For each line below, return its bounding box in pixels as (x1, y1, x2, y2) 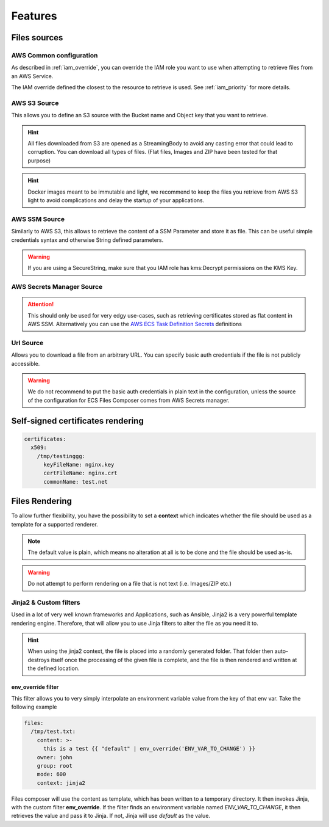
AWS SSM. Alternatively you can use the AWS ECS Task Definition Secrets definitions (27, 321, 242, 328)
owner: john (37, 754, 73, 760)
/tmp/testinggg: (37, 453, 85, 459)
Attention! (27, 301, 54, 308)
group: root (37, 762, 73, 769)
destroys (27, 656, 50, 663)
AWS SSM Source (11, 214, 65, 223)
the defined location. (27, 665, 80, 672)
